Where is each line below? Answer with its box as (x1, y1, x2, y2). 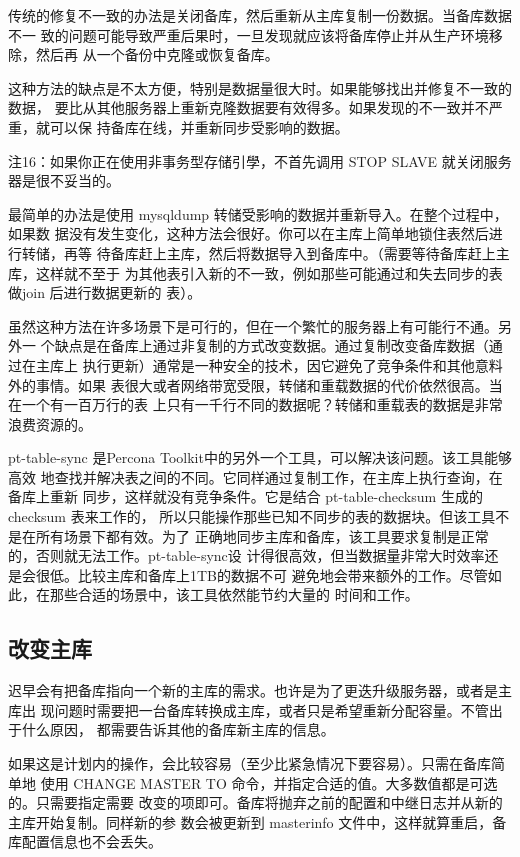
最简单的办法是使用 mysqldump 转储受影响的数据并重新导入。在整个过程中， (8, 203, 508, 224)
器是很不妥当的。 (8, 170, 120, 191)
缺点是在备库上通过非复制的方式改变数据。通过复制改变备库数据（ (54, 335, 489, 356)
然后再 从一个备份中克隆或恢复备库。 (35, 44, 279, 65)
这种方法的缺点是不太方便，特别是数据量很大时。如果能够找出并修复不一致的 (8, 77, 512, 98)
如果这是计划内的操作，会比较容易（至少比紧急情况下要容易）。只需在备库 (8, 753, 491, 774)
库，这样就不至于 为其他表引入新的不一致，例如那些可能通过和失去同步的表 (8, 262, 503, 283)
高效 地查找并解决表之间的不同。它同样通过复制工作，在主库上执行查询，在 (8, 466, 503, 487)
